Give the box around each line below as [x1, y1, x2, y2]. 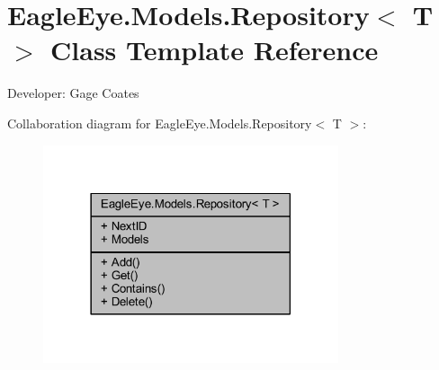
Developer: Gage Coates [7, 84, 139, 102]
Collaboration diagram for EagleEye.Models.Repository [7, 113, 312, 132]
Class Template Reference [50, 31, 379, 68]
